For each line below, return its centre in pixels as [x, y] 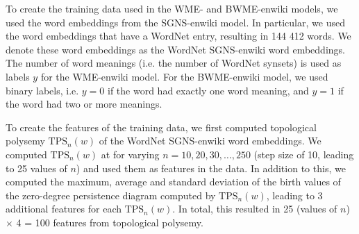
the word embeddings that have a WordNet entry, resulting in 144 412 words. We [178, 36]
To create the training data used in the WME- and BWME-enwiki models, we [172, 8]
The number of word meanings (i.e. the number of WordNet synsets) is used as [174, 63]
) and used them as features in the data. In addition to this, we [211, 168]
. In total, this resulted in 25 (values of [255, 209]
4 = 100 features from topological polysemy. [110, 222]
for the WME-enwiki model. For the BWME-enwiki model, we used [184, 76]
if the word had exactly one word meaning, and [208, 90]
